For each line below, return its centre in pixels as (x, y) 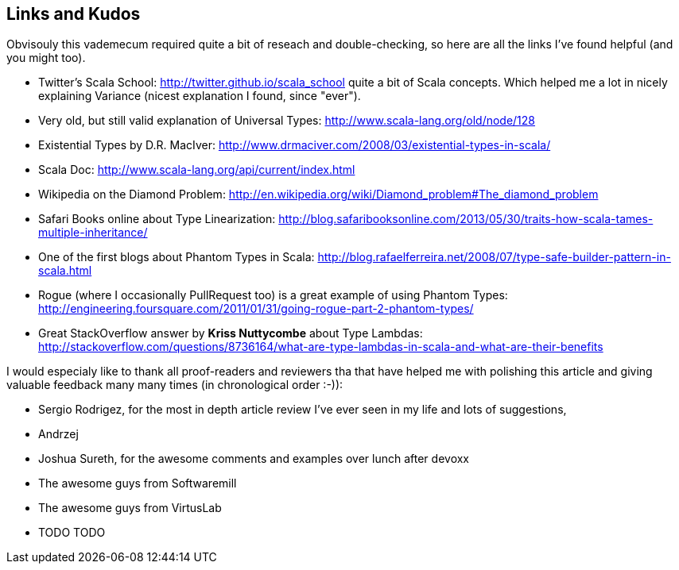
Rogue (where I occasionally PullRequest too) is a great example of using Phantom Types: (273, 295)
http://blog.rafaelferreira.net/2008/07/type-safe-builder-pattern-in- (494, 257)
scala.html (65, 271)
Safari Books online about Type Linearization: (157, 219)
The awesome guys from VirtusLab (130, 508)
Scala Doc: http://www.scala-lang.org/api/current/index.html (197, 170)
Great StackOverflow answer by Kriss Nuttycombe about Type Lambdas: (231, 333)
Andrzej (58, 434)
